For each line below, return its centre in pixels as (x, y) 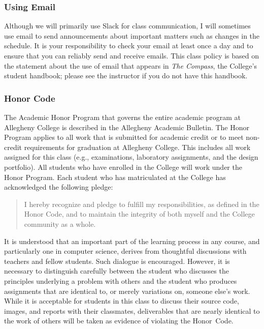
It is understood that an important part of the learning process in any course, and (132, 241)
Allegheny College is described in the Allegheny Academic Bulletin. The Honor (127, 127)
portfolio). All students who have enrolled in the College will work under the (123, 167)
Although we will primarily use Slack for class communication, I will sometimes (127, 26)
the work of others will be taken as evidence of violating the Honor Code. (119, 321)
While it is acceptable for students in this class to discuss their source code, (122, 301)
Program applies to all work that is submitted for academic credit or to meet (124, 137)
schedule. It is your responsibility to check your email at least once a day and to (129, 46)
